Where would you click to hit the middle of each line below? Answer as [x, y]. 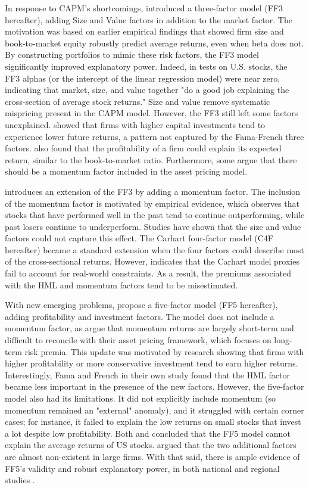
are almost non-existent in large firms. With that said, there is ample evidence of [152, 456]
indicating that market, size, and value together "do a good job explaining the [147, 90]
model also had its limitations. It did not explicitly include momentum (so [140, 398]
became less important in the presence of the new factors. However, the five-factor [154, 386]
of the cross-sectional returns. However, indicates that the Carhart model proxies [152, 261]
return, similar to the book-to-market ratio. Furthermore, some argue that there [151, 159]
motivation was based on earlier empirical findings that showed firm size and [144, 31]
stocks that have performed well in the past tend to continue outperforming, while [155, 215]
